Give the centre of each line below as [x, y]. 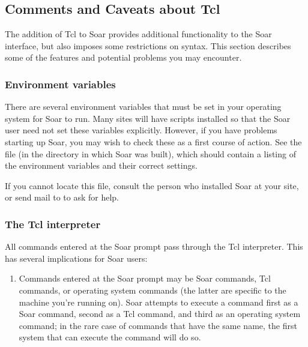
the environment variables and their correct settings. [101, 165]
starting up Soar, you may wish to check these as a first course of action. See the [153, 141]
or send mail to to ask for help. [62, 197]
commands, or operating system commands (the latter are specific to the [152, 290]
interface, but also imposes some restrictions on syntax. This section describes [148, 45]
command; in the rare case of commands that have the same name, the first [158, 325]
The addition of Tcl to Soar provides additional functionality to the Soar [138, 34]
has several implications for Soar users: [76, 258]
